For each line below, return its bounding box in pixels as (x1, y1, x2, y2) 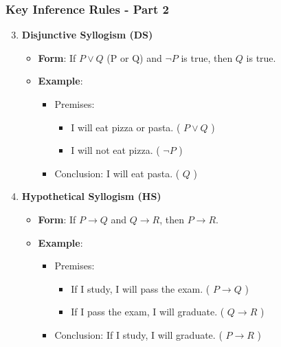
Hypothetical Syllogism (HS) (21, 189, 161, 203)
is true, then (181, 50, 233, 65)
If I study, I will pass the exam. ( (71, 281, 210, 295)
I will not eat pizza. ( (71, 143, 160, 157)
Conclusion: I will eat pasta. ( (54, 166, 180, 180)
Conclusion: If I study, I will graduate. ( (54, 327, 223, 342)
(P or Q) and (106, 50, 162, 65)
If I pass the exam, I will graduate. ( (71, 304, 225, 319)
